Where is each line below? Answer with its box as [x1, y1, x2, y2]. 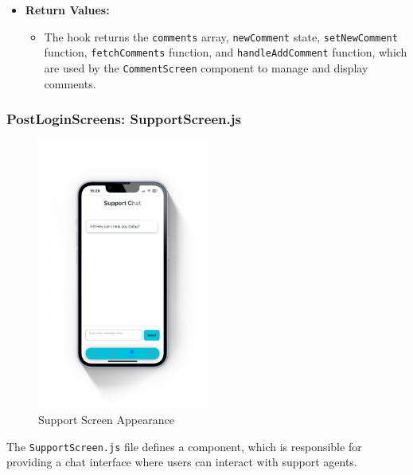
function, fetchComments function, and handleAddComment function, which [44, 44, 407, 60]
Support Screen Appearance [38, 411, 174, 428]
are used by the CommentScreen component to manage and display [44, 59, 368, 76]
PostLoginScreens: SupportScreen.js [6, 109, 241, 129]
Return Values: [25, 2, 110, 18]
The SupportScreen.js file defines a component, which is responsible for [6, 438, 362, 454]
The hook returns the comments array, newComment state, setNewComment [44, 28, 398, 45]
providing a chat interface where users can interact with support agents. [6, 454, 357, 470]
